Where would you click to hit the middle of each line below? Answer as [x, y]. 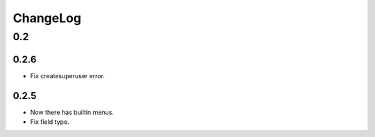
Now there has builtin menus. [72, 112]
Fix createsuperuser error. [68, 75]
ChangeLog [47, 18]
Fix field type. [50, 122]
